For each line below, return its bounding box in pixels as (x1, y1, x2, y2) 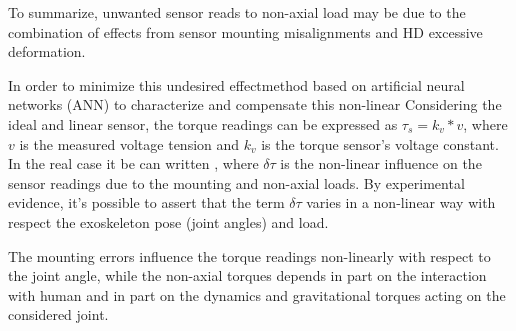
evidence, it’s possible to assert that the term (8, 192, 285, 213)
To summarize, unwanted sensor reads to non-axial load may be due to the (8, 2, 466, 22)
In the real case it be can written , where (8, 153, 259, 174)
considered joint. (8, 304, 109, 325)
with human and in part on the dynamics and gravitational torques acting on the (8, 284, 506, 305)
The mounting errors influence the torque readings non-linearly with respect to (8, 245, 491, 266)
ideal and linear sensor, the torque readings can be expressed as (8, 113, 398, 134)
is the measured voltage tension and (19, 133, 240, 154)
